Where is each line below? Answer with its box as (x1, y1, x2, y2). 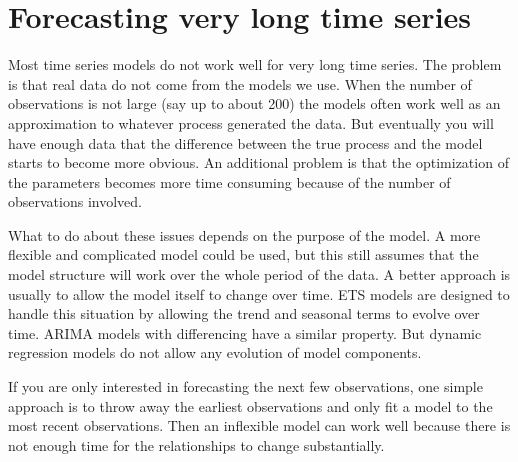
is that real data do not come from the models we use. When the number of (8, 73, 472, 94)
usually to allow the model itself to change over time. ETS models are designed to (8, 283, 510, 304)
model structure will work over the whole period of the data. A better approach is (8, 264, 511, 285)
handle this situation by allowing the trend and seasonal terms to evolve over (8, 303, 480, 324)
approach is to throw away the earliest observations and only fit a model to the (8, 395, 493, 416)
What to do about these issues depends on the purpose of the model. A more (8, 224, 481, 245)
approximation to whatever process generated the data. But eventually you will (8, 112, 494, 133)
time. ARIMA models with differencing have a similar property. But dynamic (8, 322, 482, 343)
